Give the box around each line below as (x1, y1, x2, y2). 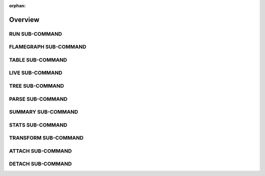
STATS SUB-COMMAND (9, 121, 68, 128)
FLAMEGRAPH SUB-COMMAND (9, 44, 87, 50)
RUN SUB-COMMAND (9, 30, 62, 37)
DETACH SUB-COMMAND (9, 160, 72, 167)
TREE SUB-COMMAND (9, 83, 64, 89)
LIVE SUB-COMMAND (9, 69, 62, 76)
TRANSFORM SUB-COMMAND (9, 134, 83, 141)
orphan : (9, 3, 26, 8)
